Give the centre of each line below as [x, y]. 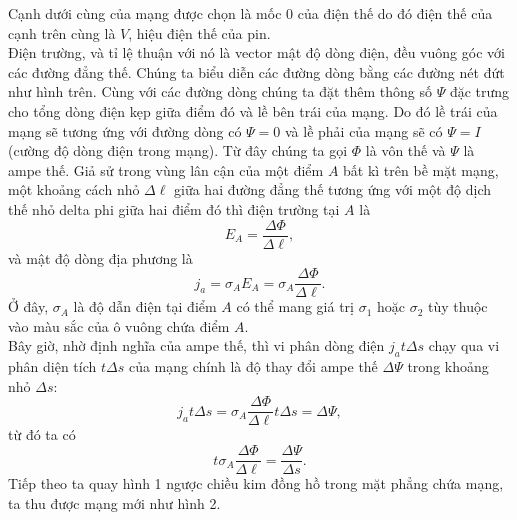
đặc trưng [479, 91]
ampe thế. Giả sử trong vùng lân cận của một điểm [166, 169]
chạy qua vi [464, 345]
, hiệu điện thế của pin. [199, 32]
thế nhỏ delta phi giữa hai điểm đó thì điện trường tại [174, 208]
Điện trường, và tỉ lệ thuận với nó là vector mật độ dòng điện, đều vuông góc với [256, 52]
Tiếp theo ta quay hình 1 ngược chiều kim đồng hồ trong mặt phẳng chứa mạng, [256, 483]
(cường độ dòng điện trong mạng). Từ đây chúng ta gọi [178, 150]
